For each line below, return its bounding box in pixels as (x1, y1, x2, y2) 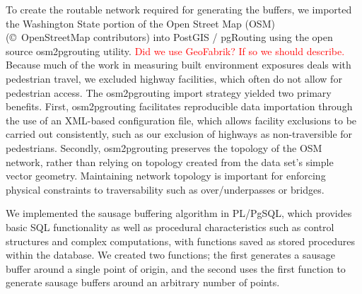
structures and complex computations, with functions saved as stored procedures (6, 233, 355, 248)
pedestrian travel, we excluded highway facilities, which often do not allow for (6, 71, 342, 86)
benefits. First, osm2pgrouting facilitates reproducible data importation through (6, 99, 353, 114)
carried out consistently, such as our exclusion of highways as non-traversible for (6, 127, 353, 141)
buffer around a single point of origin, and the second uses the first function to (6, 261, 346, 276)
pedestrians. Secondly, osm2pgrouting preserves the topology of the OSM (6, 140, 322, 155)
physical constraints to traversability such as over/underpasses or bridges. (6, 182, 325, 196)
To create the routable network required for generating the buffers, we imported (6, 2, 352, 16)
